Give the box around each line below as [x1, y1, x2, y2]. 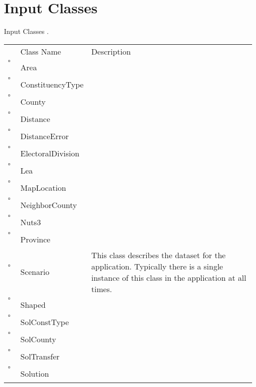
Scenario [20, 266, 50, 278]
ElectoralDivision [20, 147, 80, 159]
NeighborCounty [20, 199, 77, 210]
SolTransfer [20, 350, 60, 362]
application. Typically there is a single [91, 260, 223, 272]
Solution [20, 367, 49, 379]
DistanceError [20, 130, 69, 142]
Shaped [20, 298, 46, 310]
